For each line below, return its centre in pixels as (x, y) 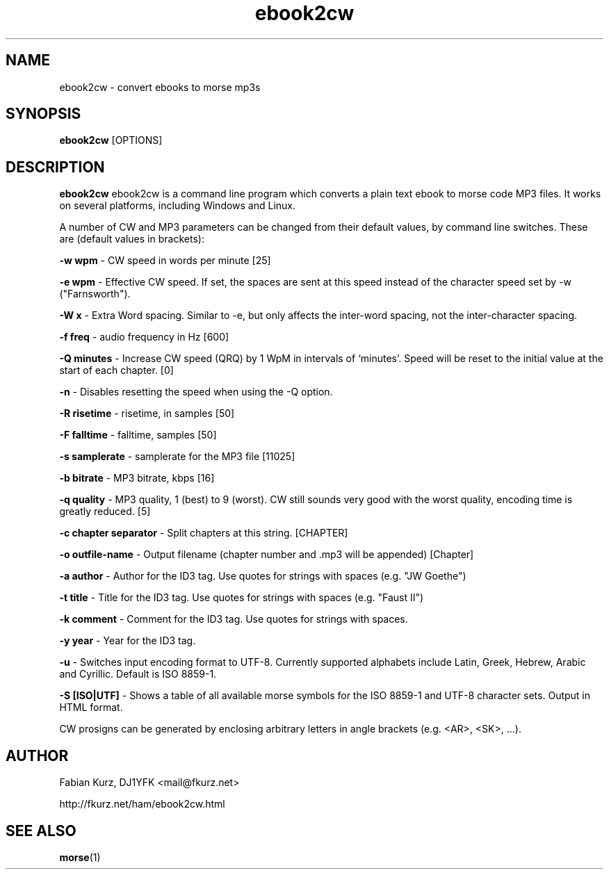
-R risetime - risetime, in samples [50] (147, 414)
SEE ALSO (41, 831)
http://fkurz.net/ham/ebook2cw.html (142, 804)
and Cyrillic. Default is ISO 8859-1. (138, 674)
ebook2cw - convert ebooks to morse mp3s (160, 87)
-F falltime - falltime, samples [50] (138, 435)
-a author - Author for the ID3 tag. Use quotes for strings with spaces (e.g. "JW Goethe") (263, 576)
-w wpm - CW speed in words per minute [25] (165, 261)
